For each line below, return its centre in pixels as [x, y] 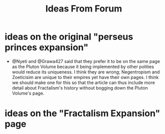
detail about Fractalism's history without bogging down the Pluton [80, 87]
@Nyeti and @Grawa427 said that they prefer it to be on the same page [86, 61]
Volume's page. [28, 93]
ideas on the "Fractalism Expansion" [82, 113]
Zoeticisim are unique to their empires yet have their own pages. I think [85, 77]
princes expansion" [47, 47]
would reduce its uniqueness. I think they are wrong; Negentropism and [86, 72]
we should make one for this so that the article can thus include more [83, 82]
